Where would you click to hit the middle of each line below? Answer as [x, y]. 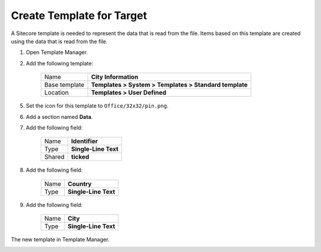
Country [80, 184]
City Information [115, 77]
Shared [54, 157]
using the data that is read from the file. [59, 41]
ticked [80, 157]
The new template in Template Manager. [60, 240]
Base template [64, 85]
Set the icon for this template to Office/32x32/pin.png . [97, 106]
